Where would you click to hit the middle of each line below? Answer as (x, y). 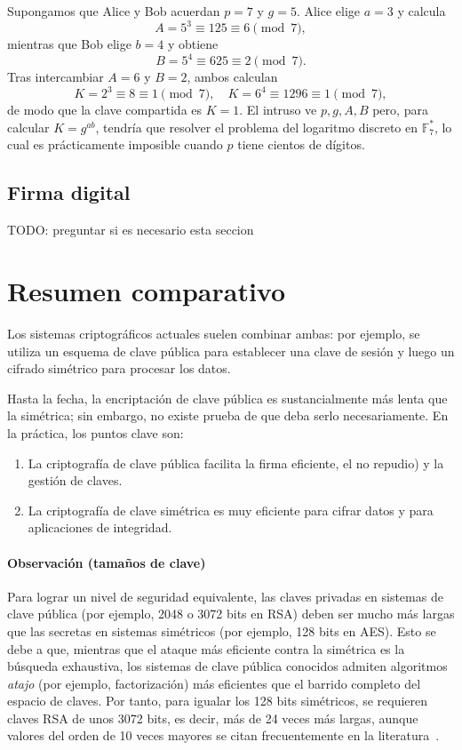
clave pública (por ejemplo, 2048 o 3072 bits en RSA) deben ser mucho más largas (231, 614)
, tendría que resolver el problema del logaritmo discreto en (256, 127)
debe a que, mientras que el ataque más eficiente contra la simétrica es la (206, 648)
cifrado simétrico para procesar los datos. (119, 368)
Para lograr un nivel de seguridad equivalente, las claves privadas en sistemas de (225, 596)
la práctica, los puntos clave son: (96, 432)
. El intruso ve (278, 110)
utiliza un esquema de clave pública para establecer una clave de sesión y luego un (231, 351)
